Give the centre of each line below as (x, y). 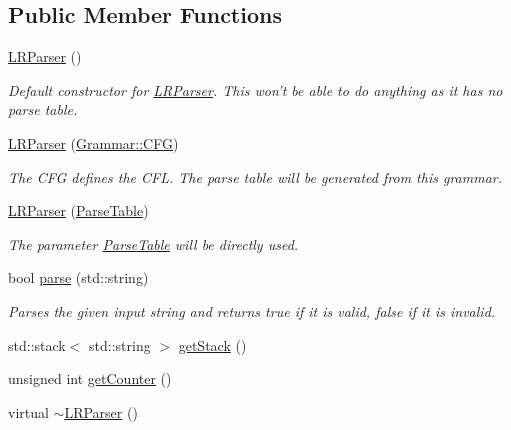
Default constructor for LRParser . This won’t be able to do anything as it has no (255, 89)
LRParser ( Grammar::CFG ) (93, 142)
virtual (28, 411)
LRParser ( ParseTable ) (78, 210)
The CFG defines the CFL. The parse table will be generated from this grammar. (255, 176)
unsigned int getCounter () (90, 378)
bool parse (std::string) (78, 277)
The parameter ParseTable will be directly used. (153, 243)
